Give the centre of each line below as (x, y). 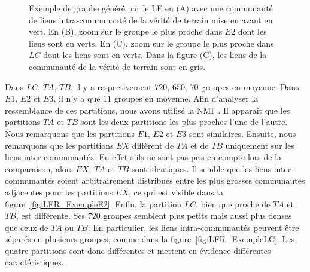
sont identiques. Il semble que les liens (202, 168)
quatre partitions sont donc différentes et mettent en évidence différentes (138, 250)
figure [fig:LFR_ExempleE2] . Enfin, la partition (93, 204)
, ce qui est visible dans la (176, 192)
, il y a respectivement (111, 86)
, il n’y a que (77, 98)
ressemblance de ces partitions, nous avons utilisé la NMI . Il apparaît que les (148, 110)
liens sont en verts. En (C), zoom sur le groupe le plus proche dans (151, 43)
